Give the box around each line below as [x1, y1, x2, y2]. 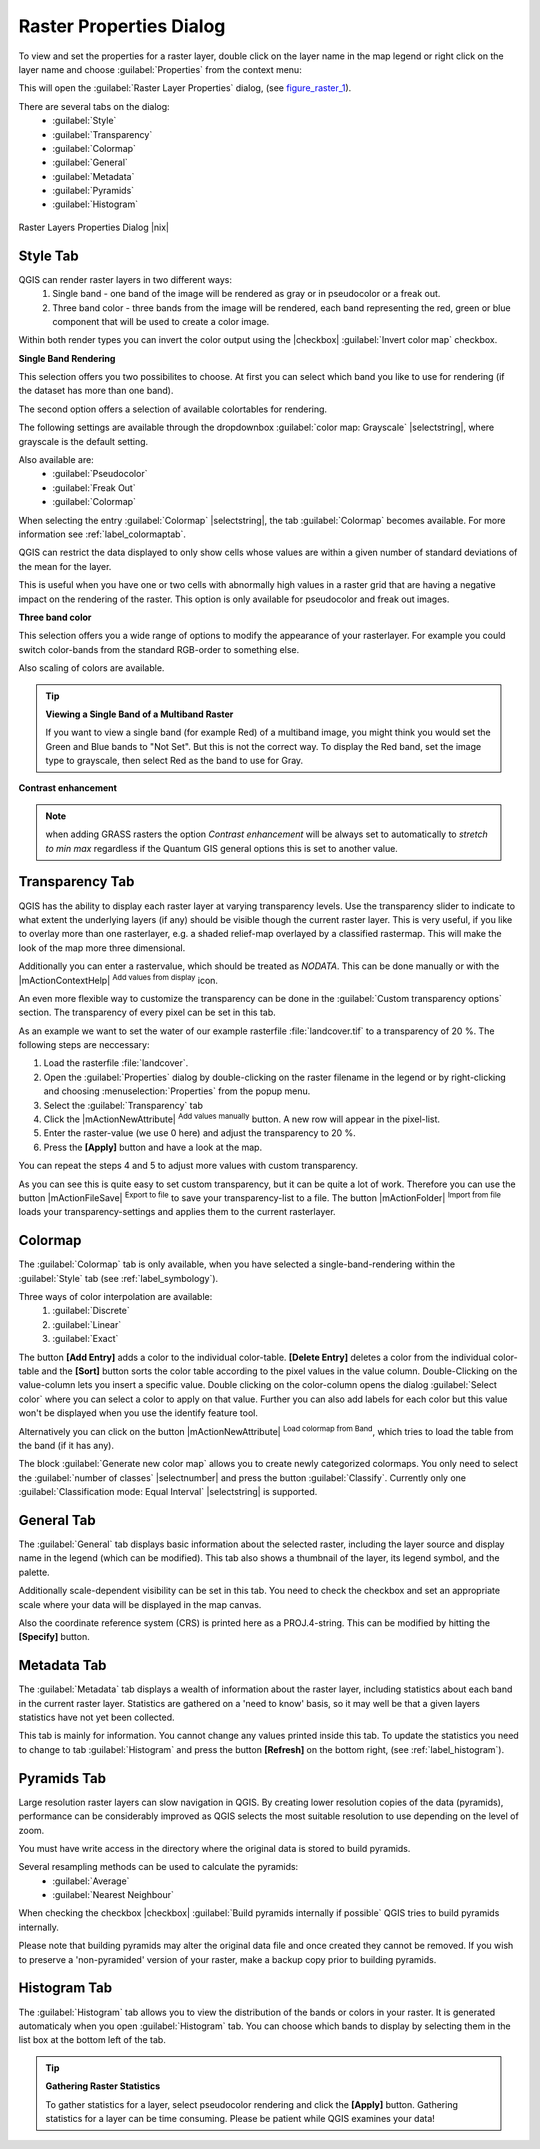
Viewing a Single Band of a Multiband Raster [45, 708, 234, 720]
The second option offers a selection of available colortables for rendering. [18, 403, 328, 415]
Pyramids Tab [18, 1770, 107, 1787]
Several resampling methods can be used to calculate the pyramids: [18, 1861, 299, 1873]
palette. [18, 1566, 50, 1578]
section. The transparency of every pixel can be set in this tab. [18, 1006, 276, 1019]
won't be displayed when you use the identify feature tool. [18, 1407, 259, 1419]
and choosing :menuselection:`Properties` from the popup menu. [43, 1085, 311, 1097]
